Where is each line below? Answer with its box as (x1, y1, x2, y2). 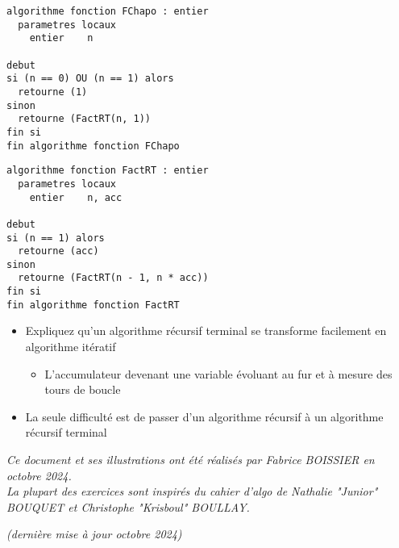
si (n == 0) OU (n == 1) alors (6, 73, 174, 85)
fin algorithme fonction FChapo (6, 140, 180, 152)
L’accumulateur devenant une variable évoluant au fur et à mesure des (44, 365, 393, 382)
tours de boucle (44, 381, 121, 398)
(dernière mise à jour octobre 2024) (6, 525, 182, 542)
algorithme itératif (25, 338, 116, 355)
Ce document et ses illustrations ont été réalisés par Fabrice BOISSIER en (6, 451, 375, 467)
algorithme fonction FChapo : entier (6, 6, 209, 17)
